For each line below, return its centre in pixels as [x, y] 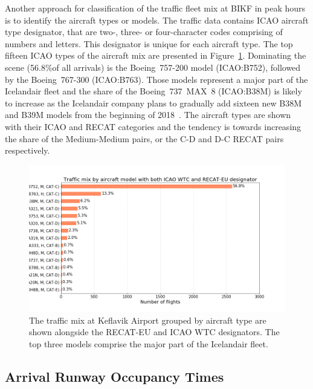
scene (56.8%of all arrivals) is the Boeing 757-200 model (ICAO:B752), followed [153, 67]
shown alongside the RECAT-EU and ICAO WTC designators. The [154, 332]
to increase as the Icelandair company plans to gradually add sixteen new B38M [153, 103]
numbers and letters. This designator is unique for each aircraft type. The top [149, 43]
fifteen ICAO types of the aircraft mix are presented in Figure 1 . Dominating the [156, 55]
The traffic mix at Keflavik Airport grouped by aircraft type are [148, 320]
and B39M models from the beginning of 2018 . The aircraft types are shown [148, 115]
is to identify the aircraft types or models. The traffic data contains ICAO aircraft [157, 20]
